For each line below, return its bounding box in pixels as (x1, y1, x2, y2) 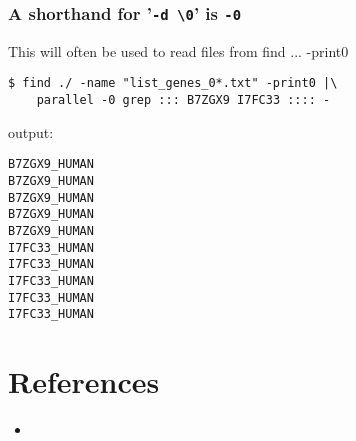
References (8, 361, 160, 402)
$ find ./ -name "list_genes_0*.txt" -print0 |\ (8, 76, 338, 91)
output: (8, 121, 54, 142)
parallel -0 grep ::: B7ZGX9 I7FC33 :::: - (36, 93, 331, 108)
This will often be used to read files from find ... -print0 (8, 40, 349, 61)
